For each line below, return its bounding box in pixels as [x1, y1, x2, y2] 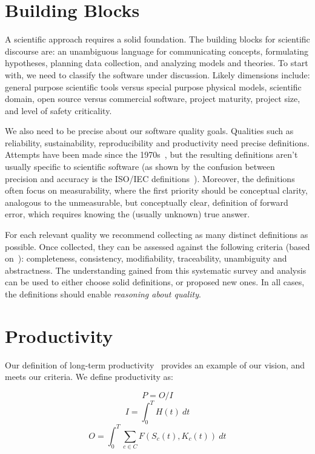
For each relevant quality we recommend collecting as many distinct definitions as [5, 228, 308, 241]
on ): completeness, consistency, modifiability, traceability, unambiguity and [5, 252, 287, 265]
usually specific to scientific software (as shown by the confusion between [5, 160, 275, 173]
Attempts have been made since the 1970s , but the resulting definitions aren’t [5, 148, 298, 161]
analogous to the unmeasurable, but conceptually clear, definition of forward [5, 195, 288, 208]
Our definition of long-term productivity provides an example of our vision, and [5, 358, 305, 371]
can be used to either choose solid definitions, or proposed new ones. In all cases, [5, 276, 305, 288]
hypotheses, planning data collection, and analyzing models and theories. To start [5, 56, 308, 69]
